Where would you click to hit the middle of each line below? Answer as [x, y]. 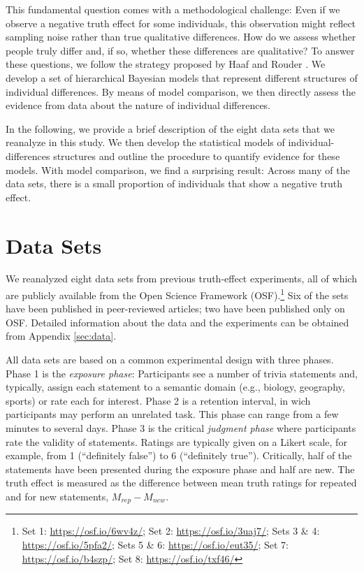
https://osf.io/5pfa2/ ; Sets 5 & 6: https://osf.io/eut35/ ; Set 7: [155, 545]
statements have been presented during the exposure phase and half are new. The [180, 469]
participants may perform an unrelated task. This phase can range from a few [172, 414]
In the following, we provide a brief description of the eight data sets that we [170, 128]
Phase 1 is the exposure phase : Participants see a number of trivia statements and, [182, 373]
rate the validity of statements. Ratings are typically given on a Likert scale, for [176, 441]
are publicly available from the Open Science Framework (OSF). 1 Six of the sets [177, 294]
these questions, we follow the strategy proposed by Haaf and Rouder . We [166, 64]
